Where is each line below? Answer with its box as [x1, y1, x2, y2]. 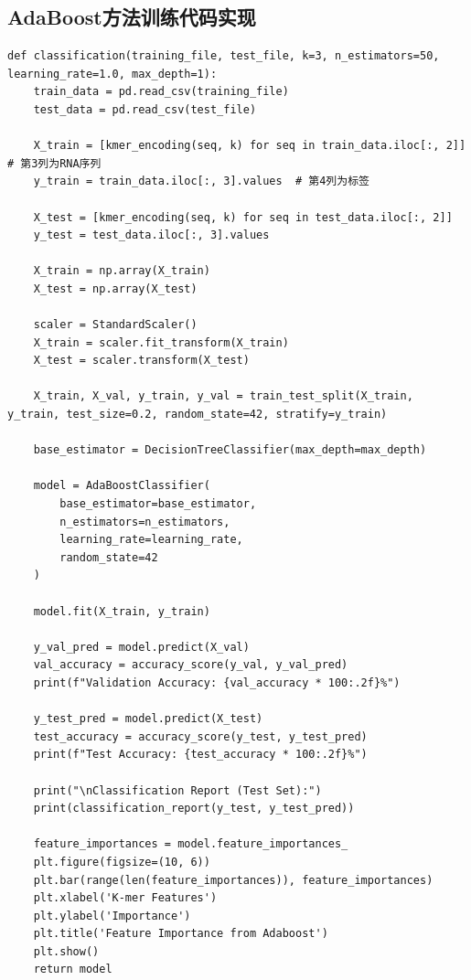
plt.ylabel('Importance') [33, 909, 191, 922]
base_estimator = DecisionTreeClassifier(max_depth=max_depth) [33, 443, 427, 457]
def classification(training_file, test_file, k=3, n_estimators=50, [7, 49, 440, 63]
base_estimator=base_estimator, [59, 497, 257, 511]
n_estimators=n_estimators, [59, 515, 230, 528]
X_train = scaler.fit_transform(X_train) [33, 336, 289, 349]
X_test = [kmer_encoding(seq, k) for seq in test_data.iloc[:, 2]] [33, 210, 453, 224]
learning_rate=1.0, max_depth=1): [7, 67, 218, 80]
